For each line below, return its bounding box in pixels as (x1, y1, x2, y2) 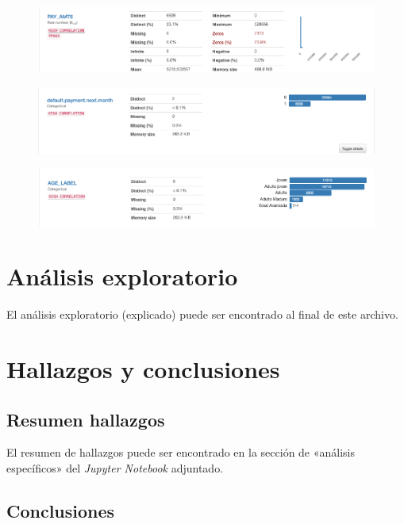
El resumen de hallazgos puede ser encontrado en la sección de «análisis (6, 444, 356, 461)
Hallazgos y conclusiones (6, 353, 280, 384)
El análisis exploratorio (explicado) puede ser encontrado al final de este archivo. (6, 306, 398, 323)
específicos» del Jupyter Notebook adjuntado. (6, 459, 224, 476)
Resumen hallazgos (6, 407, 165, 431)
